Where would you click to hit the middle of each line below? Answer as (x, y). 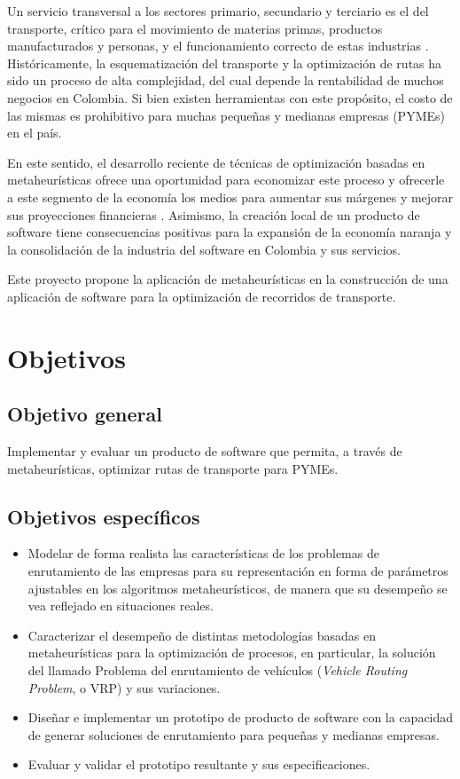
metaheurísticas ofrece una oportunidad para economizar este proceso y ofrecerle (226, 180)
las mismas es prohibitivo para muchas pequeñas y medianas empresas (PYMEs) (226, 115)
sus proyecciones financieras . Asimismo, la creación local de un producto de (214, 214)
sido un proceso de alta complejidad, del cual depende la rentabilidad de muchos (226, 80)
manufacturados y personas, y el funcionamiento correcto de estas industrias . (218, 46)
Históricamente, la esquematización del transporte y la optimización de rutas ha (225, 63)
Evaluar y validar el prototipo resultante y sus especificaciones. (199, 764)
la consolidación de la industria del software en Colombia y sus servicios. (204, 249)
